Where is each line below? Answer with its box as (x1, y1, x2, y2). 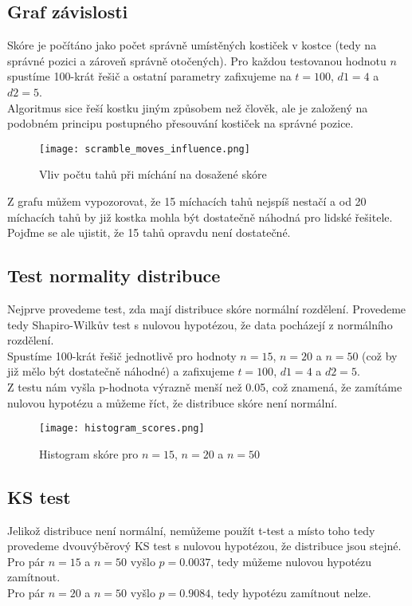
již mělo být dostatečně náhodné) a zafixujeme (7, 363, 234, 380)
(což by (362, 347, 398, 364)
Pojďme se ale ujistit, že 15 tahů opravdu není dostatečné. (7, 224, 291, 241)
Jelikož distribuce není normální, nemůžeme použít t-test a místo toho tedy (7, 521, 375, 538)
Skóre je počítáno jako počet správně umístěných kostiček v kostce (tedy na (7, 37, 377, 53)
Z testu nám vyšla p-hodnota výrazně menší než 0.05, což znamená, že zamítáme (7, 378, 402, 395)
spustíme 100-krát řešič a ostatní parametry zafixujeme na (7, 68, 292, 85)
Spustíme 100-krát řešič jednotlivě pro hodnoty (7, 347, 237, 364)
